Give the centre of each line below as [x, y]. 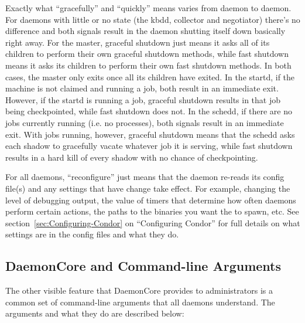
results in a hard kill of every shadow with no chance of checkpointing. [132, 157]
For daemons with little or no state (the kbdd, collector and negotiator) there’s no [153, 19]
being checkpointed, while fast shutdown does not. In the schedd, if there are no [149, 111]
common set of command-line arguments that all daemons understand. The [140, 302]
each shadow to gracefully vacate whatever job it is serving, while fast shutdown [149, 146]
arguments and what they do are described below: [95, 313]
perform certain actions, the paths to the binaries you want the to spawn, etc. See [152, 211]
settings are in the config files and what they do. [92, 234]
